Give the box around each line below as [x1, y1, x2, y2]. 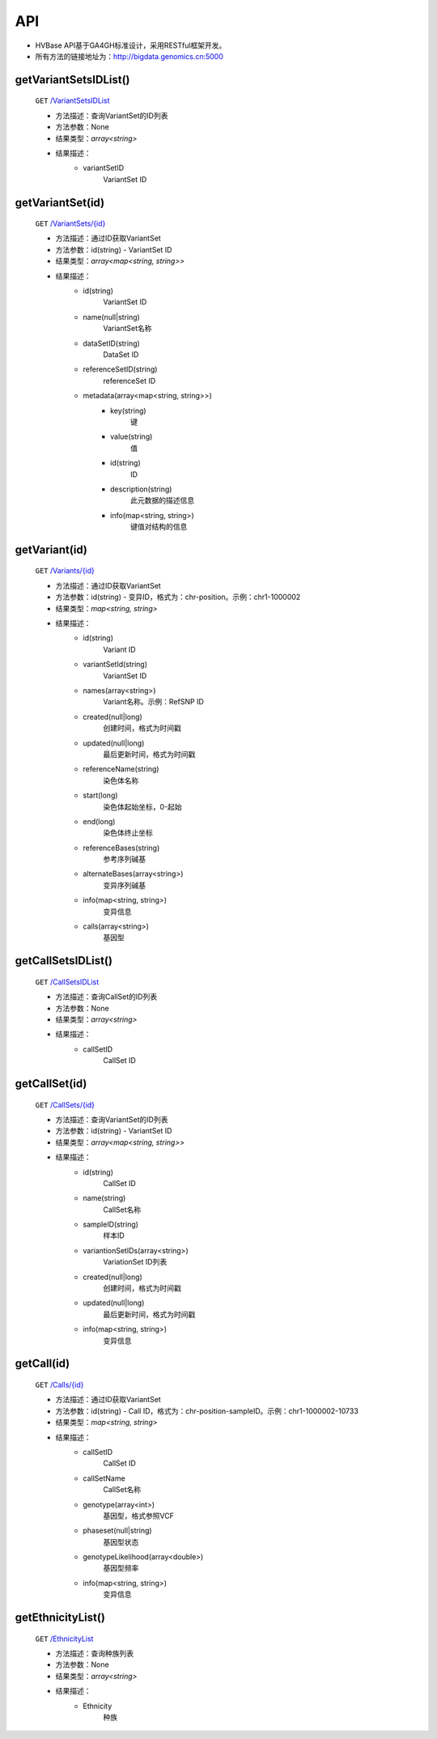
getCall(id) [15, 1357, 70, 1371]
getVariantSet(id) [15, 195, 105, 210]
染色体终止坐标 [103, 828, 153, 838]
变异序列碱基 [103, 880, 146, 890]
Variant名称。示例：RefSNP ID [103, 697, 204, 707]
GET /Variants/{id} [35, 566, 95, 576]
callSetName [83, 1473, 125, 1483]
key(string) [110, 406, 146, 415]
